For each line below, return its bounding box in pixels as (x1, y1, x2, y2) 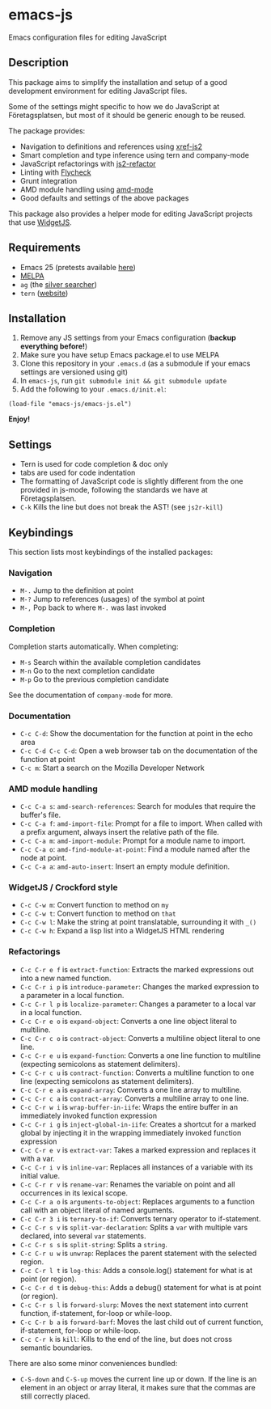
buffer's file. (19, 810, 61, 820)
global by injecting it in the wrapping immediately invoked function (19, 1128, 242, 1137)
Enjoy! (8, 414, 31, 424)
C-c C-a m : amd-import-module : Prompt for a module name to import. (19, 836, 246, 846)
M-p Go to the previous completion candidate (19, 674, 170, 684)
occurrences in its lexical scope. (19, 1187, 128, 1198)
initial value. (19, 1170, 61, 1180)
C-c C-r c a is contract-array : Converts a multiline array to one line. (19, 1094, 249, 1103)
